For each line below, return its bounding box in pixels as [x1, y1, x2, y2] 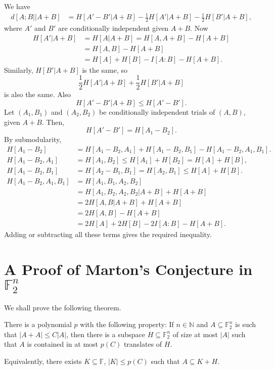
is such [235, 319, 256, 330]
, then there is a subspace [66, 329, 146, 339]
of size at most [172, 329, 218, 339]
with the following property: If [80, 319, 174, 330]
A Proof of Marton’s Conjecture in [4, 258, 253, 279]
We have [4, 1, 30, 11]
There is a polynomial [4, 319, 72, 330]
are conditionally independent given [58, 22, 169, 33]
